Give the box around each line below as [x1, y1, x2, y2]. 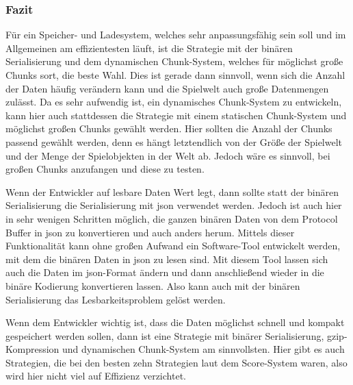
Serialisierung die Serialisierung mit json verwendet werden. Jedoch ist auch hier [5, 198, 342, 212]
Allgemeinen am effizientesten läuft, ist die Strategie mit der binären [5, 40, 293, 55]
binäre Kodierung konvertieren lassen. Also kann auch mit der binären [5, 278, 300, 293]
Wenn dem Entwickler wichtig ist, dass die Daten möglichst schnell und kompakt [5, 315, 345, 330]
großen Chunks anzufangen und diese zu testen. [5, 162, 205, 176]
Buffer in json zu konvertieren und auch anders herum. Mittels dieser [5, 225, 295, 239]
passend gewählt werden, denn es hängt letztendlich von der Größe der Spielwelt [5, 134, 343, 149]
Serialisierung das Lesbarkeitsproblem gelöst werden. [5, 292, 226, 306]
